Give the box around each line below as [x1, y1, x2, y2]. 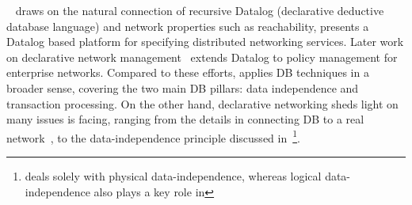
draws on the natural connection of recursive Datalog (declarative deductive [15, 2, 384, 18]
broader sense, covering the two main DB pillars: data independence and [6, 79, 359, 96]
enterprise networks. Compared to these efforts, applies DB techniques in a [6, 64, 369, 81]
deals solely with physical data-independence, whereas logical [25, 168, 322, 184]
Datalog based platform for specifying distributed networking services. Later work [6, 33, 404, 50]
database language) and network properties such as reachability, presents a [6, 17, 369, 34]
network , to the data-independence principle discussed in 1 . [6, 127, 300, 146]
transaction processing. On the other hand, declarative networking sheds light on [6, 95, 399, 112]
